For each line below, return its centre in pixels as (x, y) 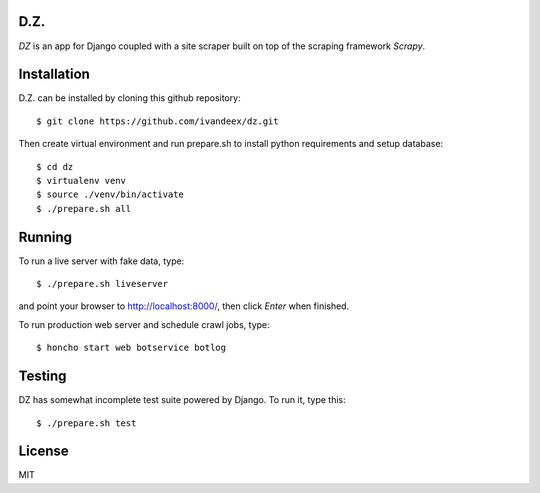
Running (45, 236)
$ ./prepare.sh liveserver (102, 284)
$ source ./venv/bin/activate (110, 194)
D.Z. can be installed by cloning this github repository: (129, 98)
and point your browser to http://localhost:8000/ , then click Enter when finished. (184, 306)
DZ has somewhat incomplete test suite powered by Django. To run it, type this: (182, 400)
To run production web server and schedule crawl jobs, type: (144, 324)
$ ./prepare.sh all (84, 208)
